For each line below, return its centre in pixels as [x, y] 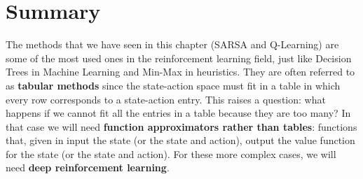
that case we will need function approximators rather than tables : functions [181, 126]
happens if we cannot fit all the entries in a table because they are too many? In [178, 113]
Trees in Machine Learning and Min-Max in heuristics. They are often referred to [180, 72]
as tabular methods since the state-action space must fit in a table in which [173, 85]
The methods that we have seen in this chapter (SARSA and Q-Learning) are [172, 44]
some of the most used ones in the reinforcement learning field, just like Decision [179, 58]
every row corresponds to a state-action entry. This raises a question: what [166, 99]
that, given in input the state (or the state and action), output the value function [180, 140]
